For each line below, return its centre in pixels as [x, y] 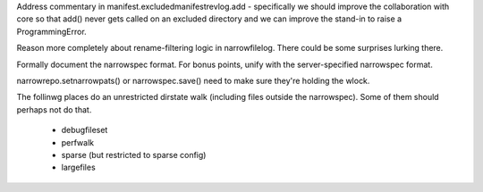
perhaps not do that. [54, 109]
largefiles [78, 167]
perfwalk [78, 142]
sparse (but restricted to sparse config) [134, 154]
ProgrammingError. [51, 31]
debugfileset [85, 130]
